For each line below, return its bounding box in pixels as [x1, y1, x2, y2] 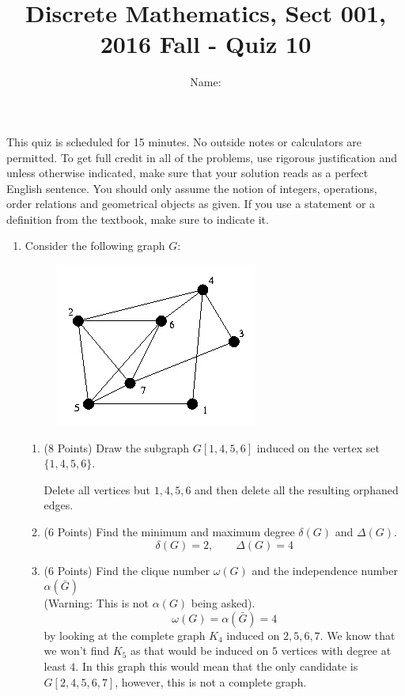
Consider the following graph [25, 237, 165, 254]
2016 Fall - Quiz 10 [100, 28, 312, 60]
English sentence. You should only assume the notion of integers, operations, [6, 180, 377, 196]
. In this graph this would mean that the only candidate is [75, 658, 358, 674]
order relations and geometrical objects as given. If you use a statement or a [6, 195, 376, 212]
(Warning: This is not [44, 595, 150, 611]
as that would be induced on [130, 642, 269, 659]
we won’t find [44, 642, 110, 659]
